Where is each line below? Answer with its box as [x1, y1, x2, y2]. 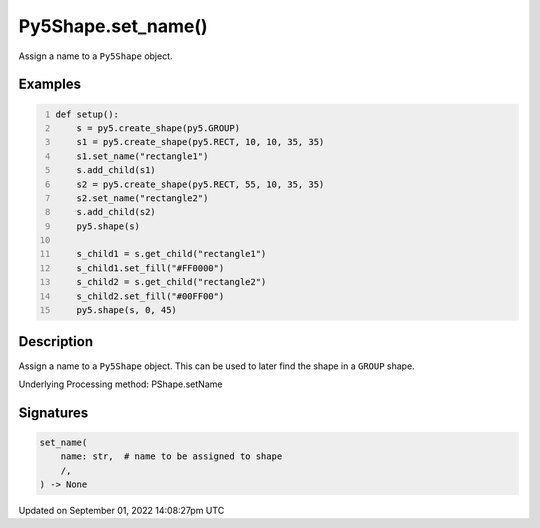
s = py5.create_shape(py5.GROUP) [76, 122, 240, 134]
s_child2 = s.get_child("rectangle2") [76, 276, 267, 288]
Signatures [18, 404, 89, 421]
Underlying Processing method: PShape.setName [18, 378, 223, 390]
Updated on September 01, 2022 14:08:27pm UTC [18, 505, 225, 517]
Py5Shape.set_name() [18, 15, 209, 37]
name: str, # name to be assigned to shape [60, 451, 283, 462]
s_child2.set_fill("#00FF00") [76, 290, 225, 302]
